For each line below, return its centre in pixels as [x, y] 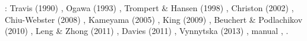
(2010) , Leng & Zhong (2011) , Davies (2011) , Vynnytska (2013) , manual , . [147, 31]
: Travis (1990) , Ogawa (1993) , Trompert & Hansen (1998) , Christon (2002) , [149, 8]
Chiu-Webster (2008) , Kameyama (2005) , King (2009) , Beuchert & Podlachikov [154, 19]
